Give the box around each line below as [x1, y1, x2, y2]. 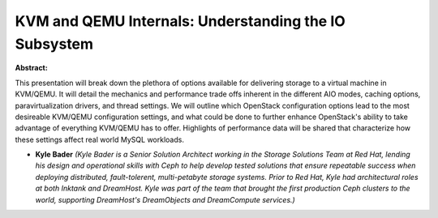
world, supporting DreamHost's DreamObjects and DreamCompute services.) [35, 194, 295, 204]
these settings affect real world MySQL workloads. [15, 135, 184, 144]
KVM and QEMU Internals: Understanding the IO [15, 12, 346, 30]
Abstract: [15, 63, 48, 73]
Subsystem [15, 35, 93, 53]
